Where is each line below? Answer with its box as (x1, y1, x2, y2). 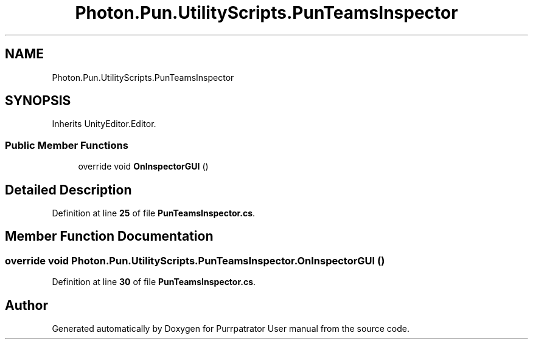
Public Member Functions (5, 139, 128, 151)
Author (5, 297, 48, 313)
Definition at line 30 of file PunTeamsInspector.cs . (52, 277, 256, 287)
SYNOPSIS (5, 93, 71, 109)
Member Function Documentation (5, 229, 214, 244)
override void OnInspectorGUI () (78, 161, 209, 172)
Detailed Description (5, 182, 132, 198)
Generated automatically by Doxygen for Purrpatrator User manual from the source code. (52, 323, 409, 334)
